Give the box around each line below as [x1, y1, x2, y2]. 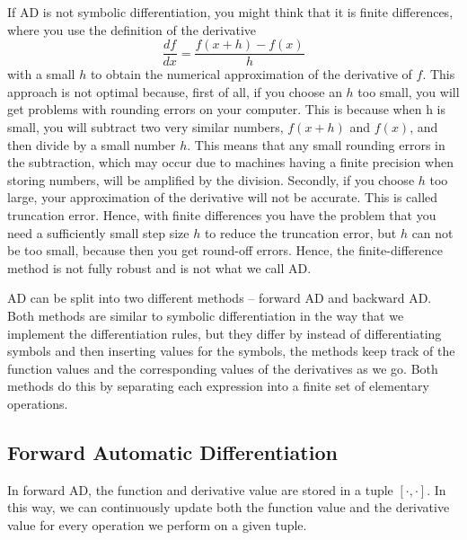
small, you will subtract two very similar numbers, [7, 118, 284, 137]
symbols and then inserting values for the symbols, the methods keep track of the [7, 341, 455, 360]
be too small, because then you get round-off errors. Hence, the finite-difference [7, 241, 443, 260]
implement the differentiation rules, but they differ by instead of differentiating [7, 323, 442, 342]
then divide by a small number [7, 135, 176, 154]
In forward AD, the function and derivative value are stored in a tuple [7, 480, 393, 499]
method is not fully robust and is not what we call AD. [7, 258, 312, 277]
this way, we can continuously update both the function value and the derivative [7, 498, 450, 517]
